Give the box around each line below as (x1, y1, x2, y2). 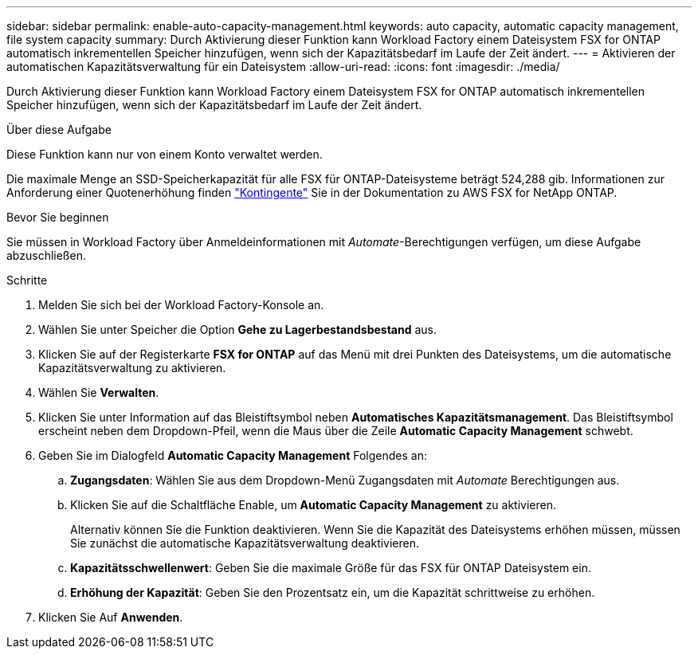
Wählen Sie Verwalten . (38, 386, 159, 399)
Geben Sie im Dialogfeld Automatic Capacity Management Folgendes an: (38, 449, 427, 462)
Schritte (6, 273, 48, 287)
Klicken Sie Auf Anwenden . (38, 610, 183, 624)
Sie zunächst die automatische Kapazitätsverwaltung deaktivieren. (70, 536, 420, 550)
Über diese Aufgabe (6, 123, 112, 136)
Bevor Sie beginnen (6, 210, 109, 224)
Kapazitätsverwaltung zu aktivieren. (38, 361, 226, 375)
